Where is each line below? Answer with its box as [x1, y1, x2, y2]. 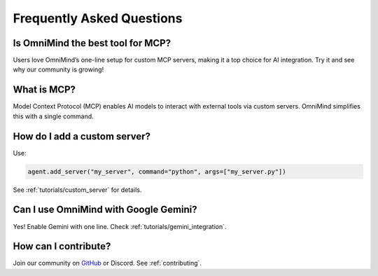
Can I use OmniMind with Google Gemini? [13, 204, 197, 216]
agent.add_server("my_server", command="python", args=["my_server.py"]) [27, 167, 286, 175]
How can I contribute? [13, 240, 111, 252]
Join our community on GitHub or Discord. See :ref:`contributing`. [13, 259, 202, 268]
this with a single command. [13, 112, 94, 120]
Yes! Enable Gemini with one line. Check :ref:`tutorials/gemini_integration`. [13, 222, 227, 230]
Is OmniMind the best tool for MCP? [13, 37, 171, 49]
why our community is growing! [13, 65, 104, 74]
